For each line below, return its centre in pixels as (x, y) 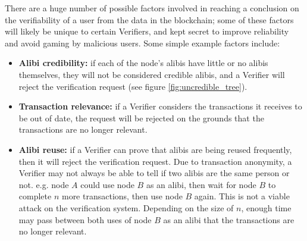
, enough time (266, 207)
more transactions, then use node (122, 196)
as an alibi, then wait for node (201, 184)
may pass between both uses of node (85, 219)
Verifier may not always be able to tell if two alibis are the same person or (154, 173)
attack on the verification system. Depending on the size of (126, 207)
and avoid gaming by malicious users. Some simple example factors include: (142, 43)
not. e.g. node (44, 184)
